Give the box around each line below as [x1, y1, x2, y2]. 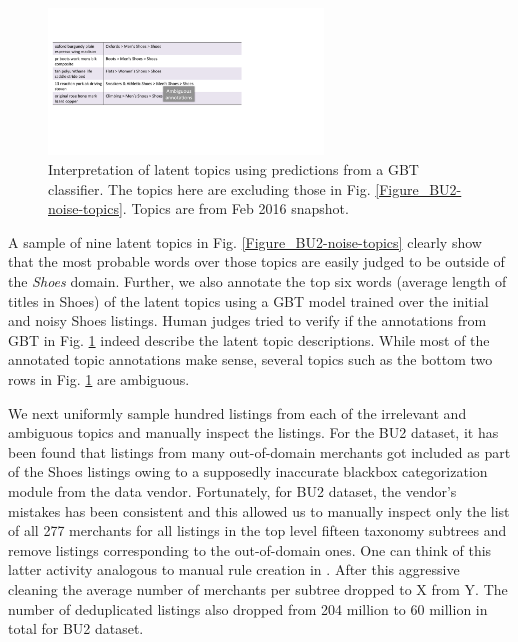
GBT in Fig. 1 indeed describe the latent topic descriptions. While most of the [8, 329, 490, 350]
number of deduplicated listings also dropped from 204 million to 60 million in [8, 598, 488, 619]
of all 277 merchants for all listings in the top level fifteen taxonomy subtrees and [8, 520, 507, 541]
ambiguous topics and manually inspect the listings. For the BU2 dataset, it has [8, 422, 499, 443]
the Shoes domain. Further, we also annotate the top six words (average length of [8, 271, 507, 292]
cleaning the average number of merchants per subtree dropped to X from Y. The [8, 578, 508, 599]
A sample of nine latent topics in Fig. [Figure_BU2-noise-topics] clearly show [8, 231, 482, 252]
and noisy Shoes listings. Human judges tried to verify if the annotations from [8, 310, 487, 331]
